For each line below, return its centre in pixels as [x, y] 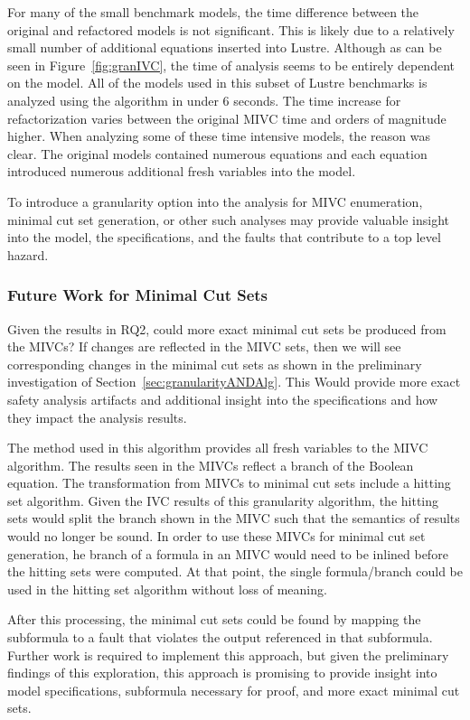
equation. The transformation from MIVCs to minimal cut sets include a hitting [229, 483]
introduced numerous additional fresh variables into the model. [182, 171]
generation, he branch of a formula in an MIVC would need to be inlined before [228, 553]
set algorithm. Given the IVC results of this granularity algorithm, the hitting [223, 500]
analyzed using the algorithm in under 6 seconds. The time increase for [204, 100]
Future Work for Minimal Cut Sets [138, 295]
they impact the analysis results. [97, 417]
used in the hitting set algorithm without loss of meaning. [167, 589]
